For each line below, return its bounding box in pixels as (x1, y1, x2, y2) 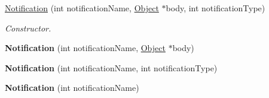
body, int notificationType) (166, 2, 265, 14)
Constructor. (5, 21, 51, 34)
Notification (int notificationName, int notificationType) (5, 61, 218, 74)
